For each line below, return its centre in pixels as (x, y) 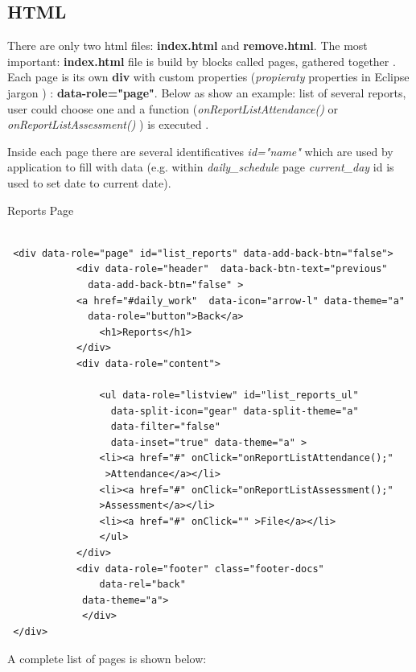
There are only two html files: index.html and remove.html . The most (187, 45)
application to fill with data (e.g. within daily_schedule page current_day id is (201, 167)
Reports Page (41, 210)
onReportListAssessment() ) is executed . (108, 124)
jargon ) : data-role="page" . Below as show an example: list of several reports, (207, 92)
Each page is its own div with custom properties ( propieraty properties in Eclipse (208, 77)
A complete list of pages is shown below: (107, 658)
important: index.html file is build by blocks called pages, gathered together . (202, 61)
